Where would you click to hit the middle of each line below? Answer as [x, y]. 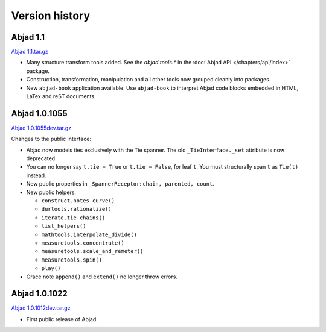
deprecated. [41, 158]
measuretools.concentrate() [83, 243]
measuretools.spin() [72, 260]
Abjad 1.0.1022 [39, 294]
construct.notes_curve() [78, 201]
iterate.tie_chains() [73, 218]
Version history [51, 16]
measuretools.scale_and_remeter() [92, 251]
